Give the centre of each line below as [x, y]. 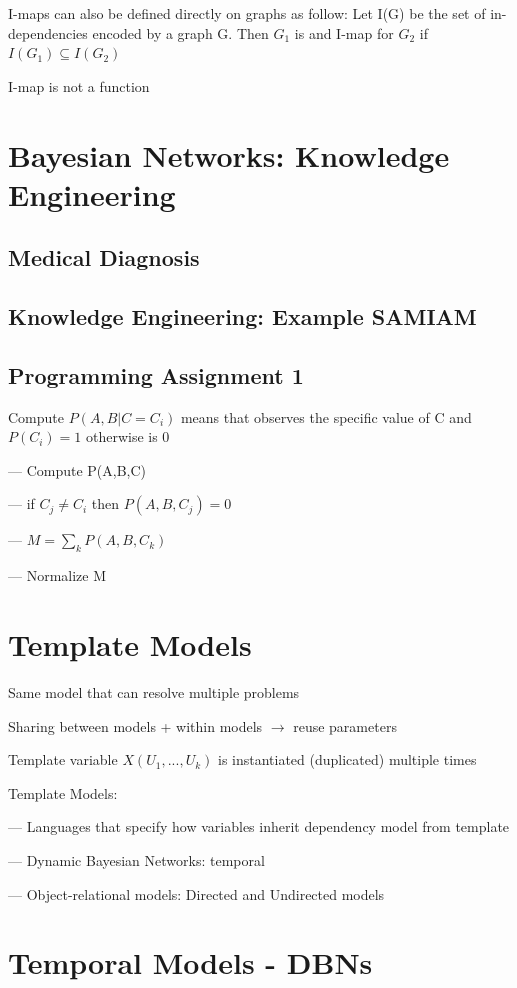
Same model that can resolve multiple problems [154, 692]
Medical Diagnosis [104, 257]
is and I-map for [344, 32]
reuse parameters [345, 725]
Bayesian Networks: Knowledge [229, 154]
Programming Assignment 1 [156, 374]
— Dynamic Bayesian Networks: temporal [136, 859]
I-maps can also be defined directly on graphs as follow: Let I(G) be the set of [247, 13]
